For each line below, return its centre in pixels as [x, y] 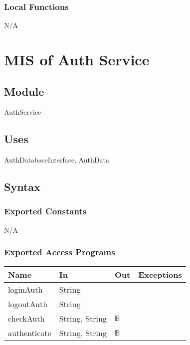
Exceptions [160, 274]
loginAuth [25, 289]
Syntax [22, 187]
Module [24, 91]
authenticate [30, 333]
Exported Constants [45, 211]
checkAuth [26, 318]
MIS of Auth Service [77, 59]
